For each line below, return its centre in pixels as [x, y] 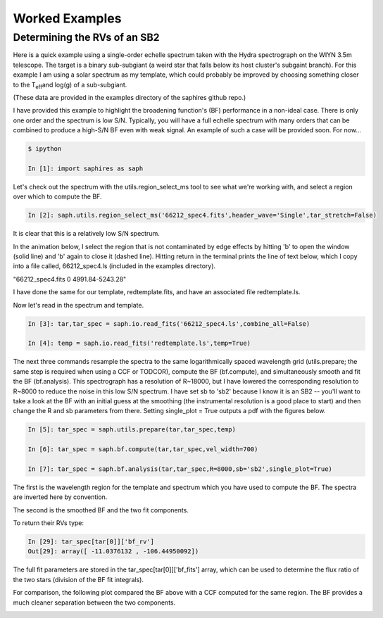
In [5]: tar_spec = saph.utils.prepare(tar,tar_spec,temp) [132, 430]
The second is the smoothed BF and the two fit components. [101, 510]
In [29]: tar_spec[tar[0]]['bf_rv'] [91, 541]
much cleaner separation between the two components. [94, 603]
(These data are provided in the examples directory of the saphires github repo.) [130, 97]
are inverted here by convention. [60, 497]
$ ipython [45, 149]
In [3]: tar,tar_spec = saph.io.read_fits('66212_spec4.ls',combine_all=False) [169, 323]
